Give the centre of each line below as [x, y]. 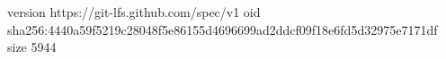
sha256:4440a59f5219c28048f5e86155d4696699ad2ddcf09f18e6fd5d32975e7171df [223, 29]
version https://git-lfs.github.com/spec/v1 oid [134, 12]
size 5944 [32, 47]
